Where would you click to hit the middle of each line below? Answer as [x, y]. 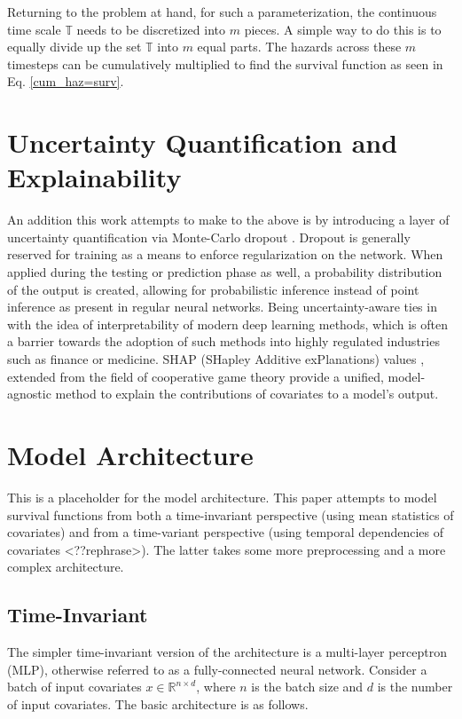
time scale [34, 29]
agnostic [29, 394]
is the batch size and [307, 687]
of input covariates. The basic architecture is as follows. [158, 703]
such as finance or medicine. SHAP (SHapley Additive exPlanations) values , [216, 359]
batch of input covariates [74, 687]
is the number [415, 687]
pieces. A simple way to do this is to [343, 29]
